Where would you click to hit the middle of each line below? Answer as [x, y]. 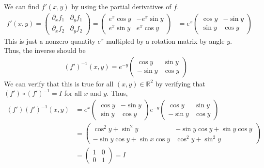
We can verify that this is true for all [59, 83]
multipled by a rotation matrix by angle [165, 41]
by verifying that [180, 83]
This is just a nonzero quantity [50, 41]
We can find [22, 6]
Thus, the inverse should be [45, 50]
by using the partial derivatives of [121, 6]
